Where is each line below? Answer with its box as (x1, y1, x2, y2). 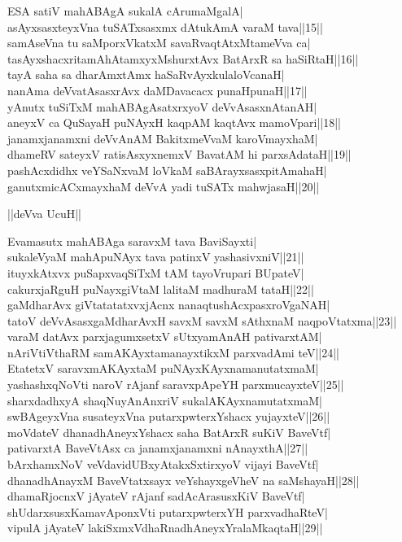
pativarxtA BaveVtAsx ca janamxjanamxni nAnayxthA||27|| (7, 439, 308, 457)
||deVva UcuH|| (7, 205, 82, 222)
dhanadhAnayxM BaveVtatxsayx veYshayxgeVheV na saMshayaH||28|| (7, 471, 360, 488)
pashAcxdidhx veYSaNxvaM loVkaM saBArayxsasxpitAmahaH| (7, 161, 327, 178)
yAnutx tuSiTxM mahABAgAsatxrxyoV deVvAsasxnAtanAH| (7, 98, 317, 115)
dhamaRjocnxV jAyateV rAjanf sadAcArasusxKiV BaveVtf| (7, 487, 305, 505)
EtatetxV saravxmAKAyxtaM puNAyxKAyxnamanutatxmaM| (7, 360, 319, 377)
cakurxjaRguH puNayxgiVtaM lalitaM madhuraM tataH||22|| (7, 280, 314, 297)
